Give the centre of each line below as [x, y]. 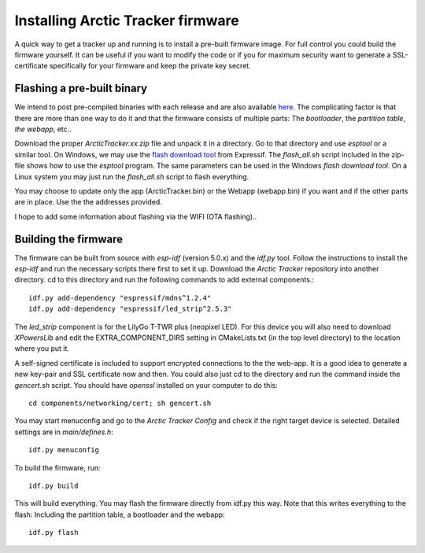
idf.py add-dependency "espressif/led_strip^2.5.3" [130, 309]
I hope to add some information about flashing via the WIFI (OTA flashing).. [136, 216]
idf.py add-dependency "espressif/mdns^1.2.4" [120, 298]
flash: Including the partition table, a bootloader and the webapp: [120, 514]
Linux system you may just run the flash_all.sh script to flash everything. [132, 176]
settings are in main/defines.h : [64, 432]
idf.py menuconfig [64, 450]
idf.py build [54, 485]
